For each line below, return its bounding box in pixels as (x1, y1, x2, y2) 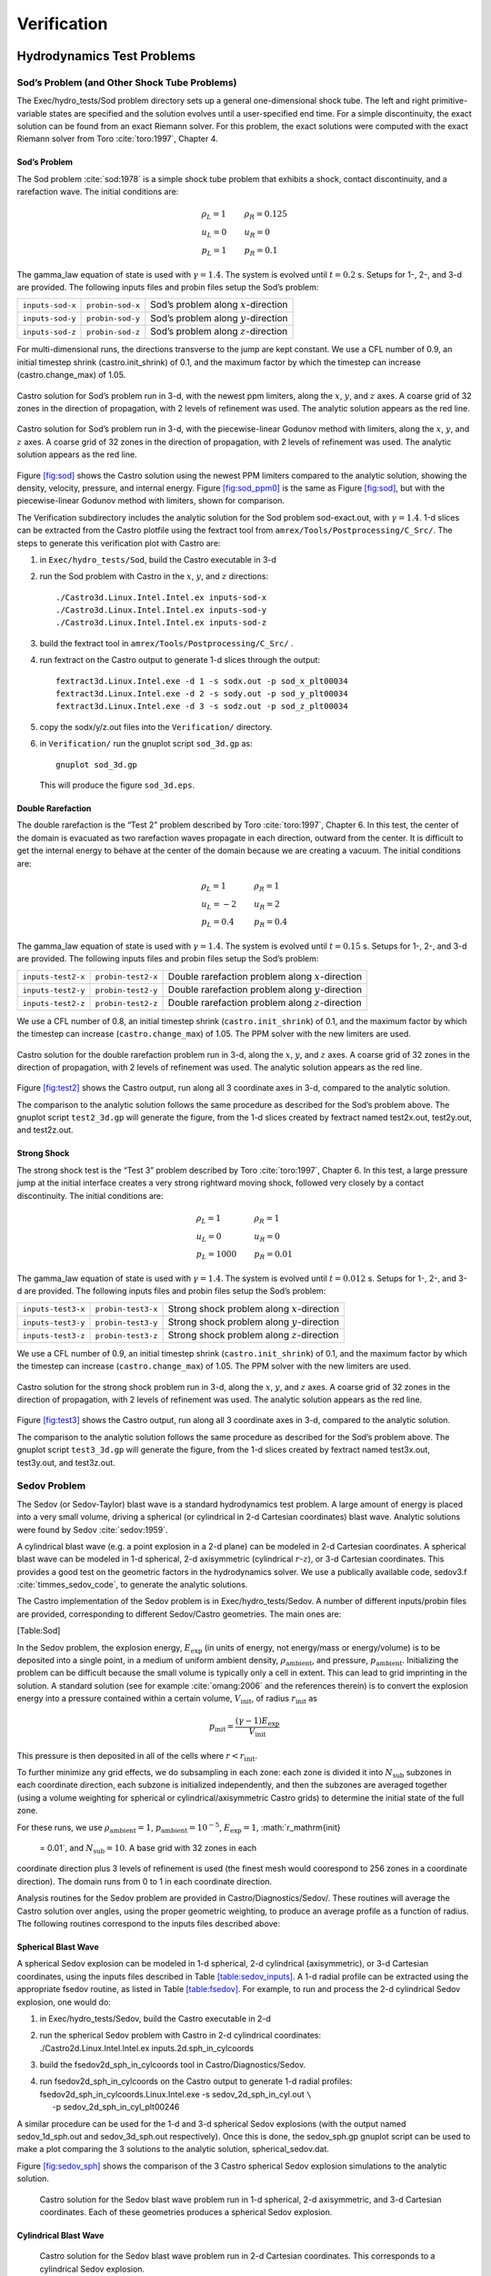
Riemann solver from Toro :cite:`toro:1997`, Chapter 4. (16, 133, 218, 145)
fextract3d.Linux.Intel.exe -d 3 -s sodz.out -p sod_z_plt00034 (55, 701, 349, 712)
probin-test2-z (95, 999, 158, 1009)
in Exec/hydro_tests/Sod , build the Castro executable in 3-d (39, 554, 277, 564)
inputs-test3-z (22, 1331, 85, 1341)
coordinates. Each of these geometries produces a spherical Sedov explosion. (39, 2207, 333, 2217)
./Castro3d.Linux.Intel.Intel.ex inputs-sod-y (55, 605, 267, 615)
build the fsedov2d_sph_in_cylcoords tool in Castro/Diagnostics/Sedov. (39, 2059, 306, 2070)
